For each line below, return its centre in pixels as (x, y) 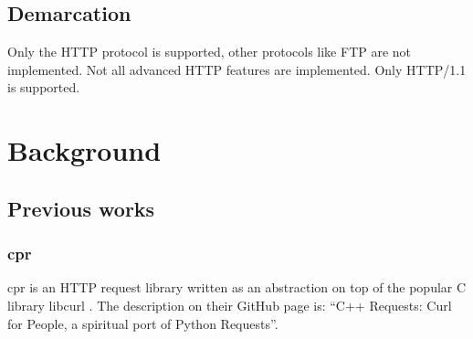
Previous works (81, 208)
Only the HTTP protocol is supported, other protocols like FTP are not (210, 52)
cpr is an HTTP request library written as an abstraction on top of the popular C (237, 287)
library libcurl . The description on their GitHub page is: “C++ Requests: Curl (230, 305)
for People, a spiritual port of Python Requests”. (143, 323)
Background (84, 150)
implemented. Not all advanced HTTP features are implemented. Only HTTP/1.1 (237, 69)
